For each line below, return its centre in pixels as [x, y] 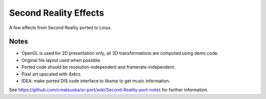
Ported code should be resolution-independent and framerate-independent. [99, 67]
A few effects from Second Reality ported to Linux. [60, 28]
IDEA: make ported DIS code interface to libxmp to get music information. [96, 81]
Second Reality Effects [57, 13]
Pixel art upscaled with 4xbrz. [52, 74]
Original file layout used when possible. [61, 60]
